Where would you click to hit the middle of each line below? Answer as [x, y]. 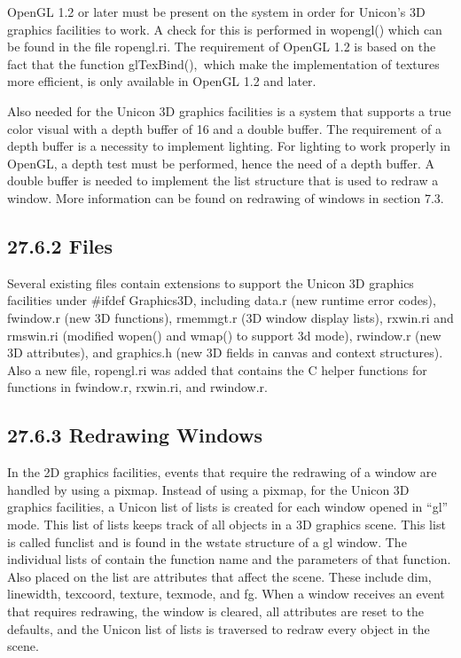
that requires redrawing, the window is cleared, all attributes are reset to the [215, 611]
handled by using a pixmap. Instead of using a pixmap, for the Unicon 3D [208, 489]
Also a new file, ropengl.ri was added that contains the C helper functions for [217, 369]
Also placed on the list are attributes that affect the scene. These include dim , [219, 576]
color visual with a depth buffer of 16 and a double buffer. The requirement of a [224, 128]
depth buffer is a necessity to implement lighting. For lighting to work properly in [229, 146]
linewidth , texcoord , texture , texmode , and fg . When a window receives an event [226, 594]
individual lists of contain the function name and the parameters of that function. [229, 559]
